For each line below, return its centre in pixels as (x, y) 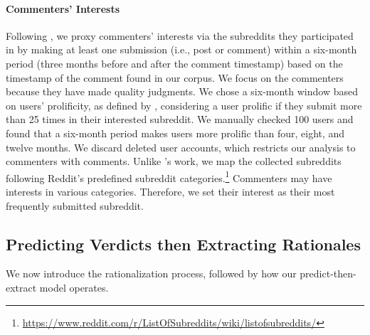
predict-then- (328, 273)
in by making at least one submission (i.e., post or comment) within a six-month (181, 49)
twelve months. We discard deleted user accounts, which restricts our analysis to (181, 147)
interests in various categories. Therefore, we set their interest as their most (170, 191)
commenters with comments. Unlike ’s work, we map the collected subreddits (174, 161)
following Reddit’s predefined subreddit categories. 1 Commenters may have (169, 176)
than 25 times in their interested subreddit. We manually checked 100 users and (180, 119)
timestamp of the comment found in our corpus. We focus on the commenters (175, 77)
